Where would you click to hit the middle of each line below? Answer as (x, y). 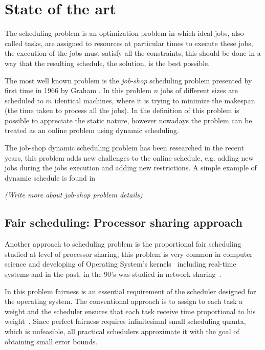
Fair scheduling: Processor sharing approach (124, 222)
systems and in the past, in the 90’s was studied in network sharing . (113, 274)
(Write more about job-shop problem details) (74, 195)
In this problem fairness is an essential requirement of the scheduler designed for (130, 291)
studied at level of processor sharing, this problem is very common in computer (129, 254)
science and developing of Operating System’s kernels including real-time (120, 264)
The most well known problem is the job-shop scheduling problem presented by (128, 80)
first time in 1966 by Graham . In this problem (78, 90)
